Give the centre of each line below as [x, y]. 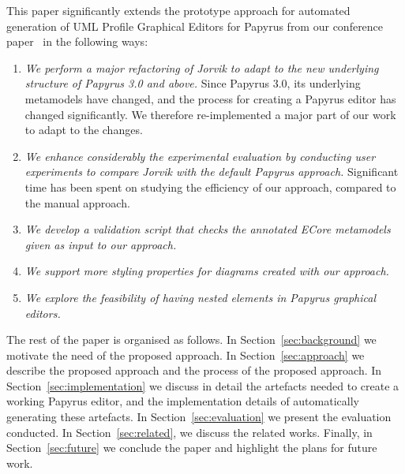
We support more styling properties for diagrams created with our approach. [207, 271]
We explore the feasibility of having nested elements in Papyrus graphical [200, 297]
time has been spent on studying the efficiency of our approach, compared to [210, 187]
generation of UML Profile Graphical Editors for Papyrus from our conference [195, 26]
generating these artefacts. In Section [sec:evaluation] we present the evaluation [199, 417]
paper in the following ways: [77, 41]
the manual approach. [77, 202]
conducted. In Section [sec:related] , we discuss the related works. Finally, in [189, 432]
